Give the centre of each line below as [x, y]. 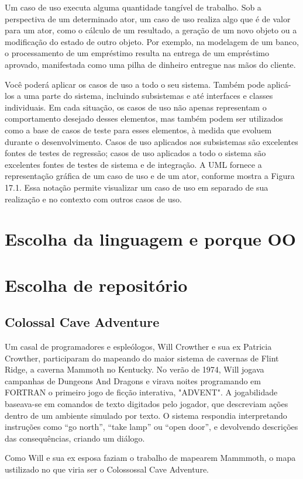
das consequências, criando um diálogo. [75, 438]
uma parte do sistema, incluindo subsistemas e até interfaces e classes [148, 96]
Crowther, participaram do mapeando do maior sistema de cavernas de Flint [142, 358]
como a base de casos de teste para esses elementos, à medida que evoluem [138, 130]
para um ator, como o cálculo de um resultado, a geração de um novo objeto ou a [151, 30]
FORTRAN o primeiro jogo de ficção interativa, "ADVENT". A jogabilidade [141, 392]
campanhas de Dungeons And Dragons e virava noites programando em [133, 380]
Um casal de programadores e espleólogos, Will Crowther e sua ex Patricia [138, 347]
